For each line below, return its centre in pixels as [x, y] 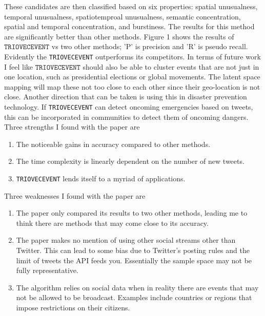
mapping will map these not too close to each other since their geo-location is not [132, 86]
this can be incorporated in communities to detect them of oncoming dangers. [126, 117]
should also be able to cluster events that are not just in [171, 66]
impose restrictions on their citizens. [73, 308]
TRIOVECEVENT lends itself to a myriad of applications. [101, 178]
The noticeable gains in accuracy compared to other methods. [113, 144]
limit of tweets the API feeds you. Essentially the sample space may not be [134, 260]
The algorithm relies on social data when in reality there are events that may [137, 287]
